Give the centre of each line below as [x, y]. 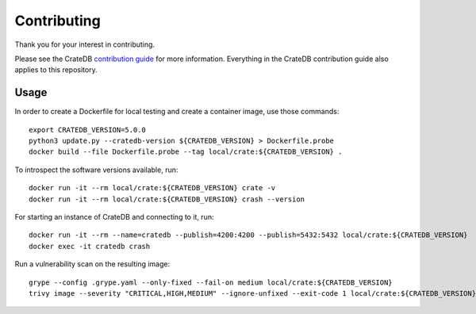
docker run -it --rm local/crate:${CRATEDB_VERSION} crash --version [167, 199]
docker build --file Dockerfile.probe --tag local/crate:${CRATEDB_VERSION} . [186, 152]
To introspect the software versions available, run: [96, 170]
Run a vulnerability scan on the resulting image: [92, 264]
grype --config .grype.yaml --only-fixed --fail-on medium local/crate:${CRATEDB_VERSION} [211, 282]
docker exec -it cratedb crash [90, 246]
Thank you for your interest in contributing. [84, 44]
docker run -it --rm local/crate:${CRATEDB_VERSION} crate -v [152, 188]
